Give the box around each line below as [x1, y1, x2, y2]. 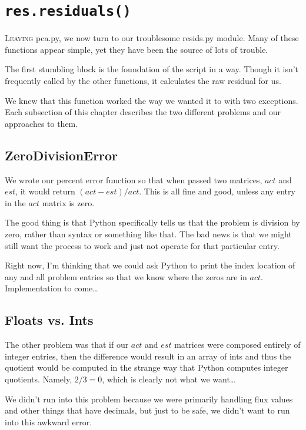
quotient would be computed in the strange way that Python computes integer [5, 361, 288, 374]
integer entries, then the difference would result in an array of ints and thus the [5, 350, 291, 362]
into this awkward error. [5, 415, 92, 428]
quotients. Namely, [5, 372, 72, 385]
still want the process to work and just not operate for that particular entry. [5, 239, 280, 251]
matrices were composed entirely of [174, 338, 301, 351]
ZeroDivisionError [5, 146, 118, 164]
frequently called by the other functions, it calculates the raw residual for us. [5, 75, 281, 87]
